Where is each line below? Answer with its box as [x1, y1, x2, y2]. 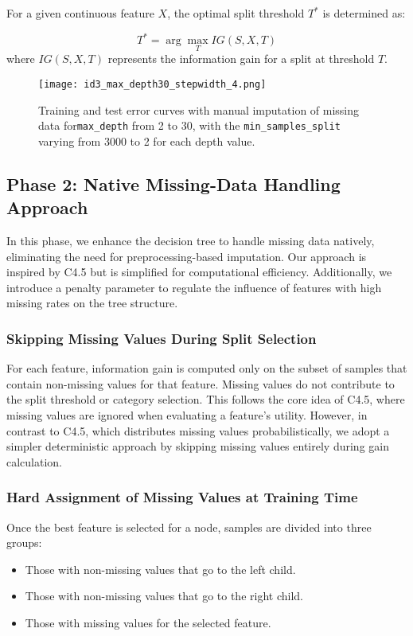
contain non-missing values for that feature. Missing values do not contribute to [6, 375, 395, 392]
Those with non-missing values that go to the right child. [25, 587, 303, 604]
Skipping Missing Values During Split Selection [6, 328, 317, 348]
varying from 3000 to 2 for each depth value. [38, 132, 255, 149]
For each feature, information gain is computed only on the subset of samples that [6, 360, 407, 377]
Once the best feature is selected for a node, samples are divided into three [6, 518, 372, 535]
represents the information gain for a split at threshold [107, 50, 375, 67]
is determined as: [322, 5, 406, 21]
